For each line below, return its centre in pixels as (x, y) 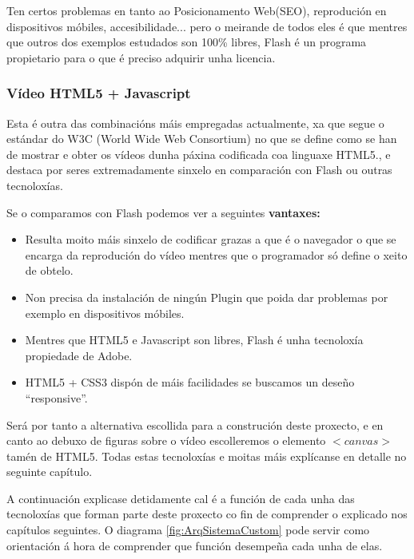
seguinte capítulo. (50, 472)
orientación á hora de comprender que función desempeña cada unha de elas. (195, 545)
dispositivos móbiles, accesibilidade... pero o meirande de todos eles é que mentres (207, 26)
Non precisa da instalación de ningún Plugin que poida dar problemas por (207, 297)
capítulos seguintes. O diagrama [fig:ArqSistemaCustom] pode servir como (188, 530)
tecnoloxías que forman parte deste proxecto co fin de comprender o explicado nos (207, 514)
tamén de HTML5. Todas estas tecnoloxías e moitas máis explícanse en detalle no (207, 456)
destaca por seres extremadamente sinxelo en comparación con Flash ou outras (199, 170)
